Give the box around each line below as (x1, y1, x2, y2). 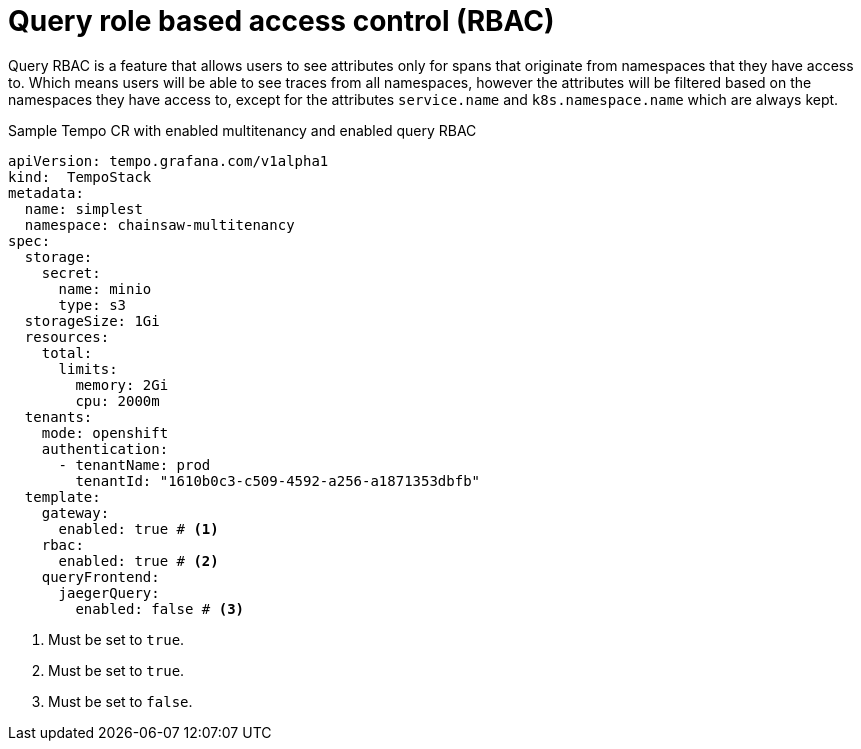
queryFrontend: (41, 568, 160, 585)
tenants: (24, 408, 93, 425)
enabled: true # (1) (58, 520, 219, 537)
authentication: (41, 440, 169, 457)
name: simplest (24, 200, 143, 217)
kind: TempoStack (8, 168, 152, 185)
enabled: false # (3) (75, 600, 245, 617)
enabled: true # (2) (58, 552, 219, 569)
